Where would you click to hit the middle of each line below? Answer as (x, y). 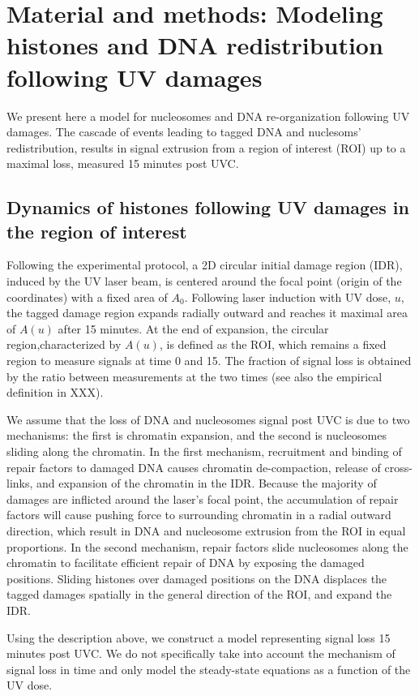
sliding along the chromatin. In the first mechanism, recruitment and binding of (204, 451)
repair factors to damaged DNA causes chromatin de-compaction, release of (194, 467)
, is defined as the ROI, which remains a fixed (273, 344)
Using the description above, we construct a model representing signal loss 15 (199, 637)
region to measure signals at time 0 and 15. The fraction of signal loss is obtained (209, 361)
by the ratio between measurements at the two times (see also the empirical (195, 376)
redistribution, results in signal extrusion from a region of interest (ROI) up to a (206, 147)
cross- (398, 467)
